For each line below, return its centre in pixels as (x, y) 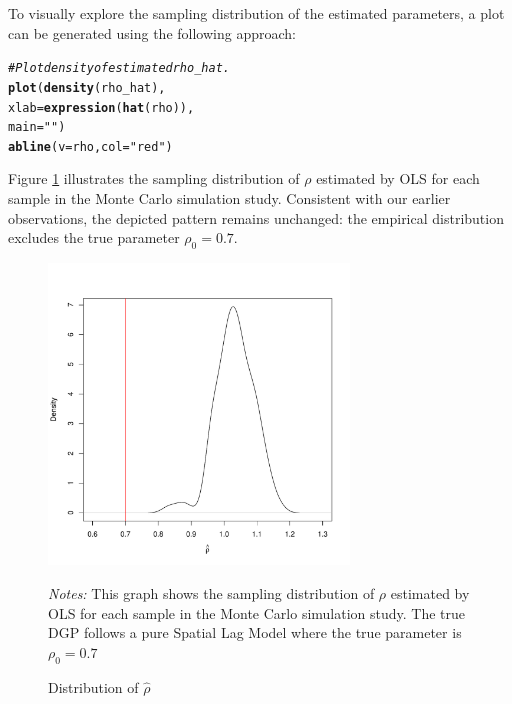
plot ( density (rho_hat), (87, 87)
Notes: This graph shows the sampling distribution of (211, 593)
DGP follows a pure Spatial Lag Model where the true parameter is (255, 632)
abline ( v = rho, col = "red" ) (90, 146)
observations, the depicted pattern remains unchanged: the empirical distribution (256, 217)
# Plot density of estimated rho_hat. (119, 68)
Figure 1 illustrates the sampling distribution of (154, 178)
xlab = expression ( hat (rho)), (101, 107)
